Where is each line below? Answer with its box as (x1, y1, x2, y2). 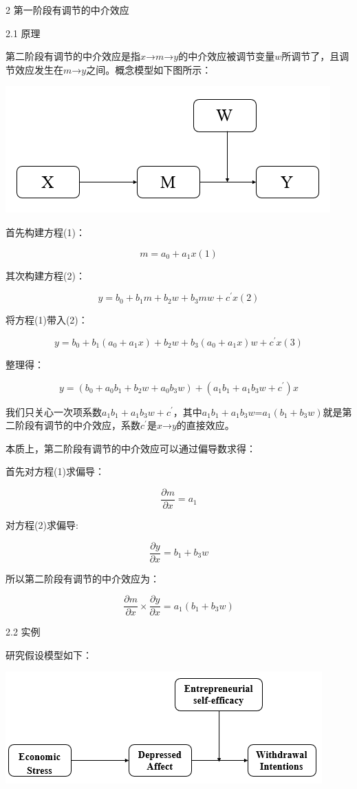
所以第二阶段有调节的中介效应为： (6, 571, 160, 585)
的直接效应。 (176, 418, 235, 432)
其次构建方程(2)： (6, 268, 85, 282)
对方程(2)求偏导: (6, 517, 78, 532)
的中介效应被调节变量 (178, 49, 275, 63)
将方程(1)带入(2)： (6, 313, 88, 327)
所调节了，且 (281, 49, 340, 63)
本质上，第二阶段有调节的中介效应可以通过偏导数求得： (6, 441, 256, 455)
